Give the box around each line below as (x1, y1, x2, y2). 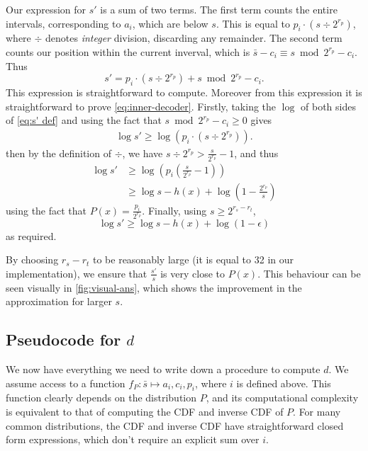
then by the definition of (6, 145, 111, 160)
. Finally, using (142, 202, 207, 217)
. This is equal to (216, 16, 290, 30)
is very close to (160, 266, 225, 280)
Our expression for (6, 2, 87, 16)
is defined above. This (236, 375, 331, 390)
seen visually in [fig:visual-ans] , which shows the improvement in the (6, 280, 302, 295)
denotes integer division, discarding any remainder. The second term (45, 30, 342, 45)
